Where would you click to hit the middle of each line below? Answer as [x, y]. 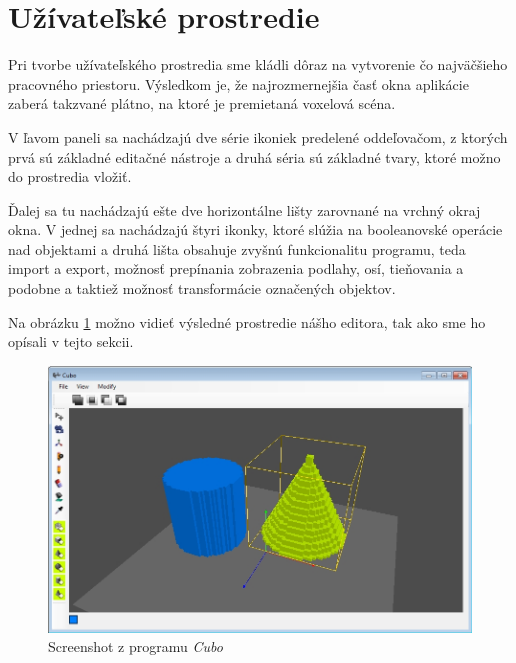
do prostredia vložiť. [70, 176]
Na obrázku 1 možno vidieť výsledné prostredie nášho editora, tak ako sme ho [247, 321]
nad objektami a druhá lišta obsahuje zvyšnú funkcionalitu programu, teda [237, 248]
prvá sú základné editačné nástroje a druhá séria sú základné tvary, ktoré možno [254, 156]
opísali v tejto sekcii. [71, 341]
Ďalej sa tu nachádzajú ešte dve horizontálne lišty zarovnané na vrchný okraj [244, 209]
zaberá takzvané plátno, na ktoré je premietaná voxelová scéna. [202, 103]
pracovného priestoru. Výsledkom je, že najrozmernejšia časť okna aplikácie [238, 83]
